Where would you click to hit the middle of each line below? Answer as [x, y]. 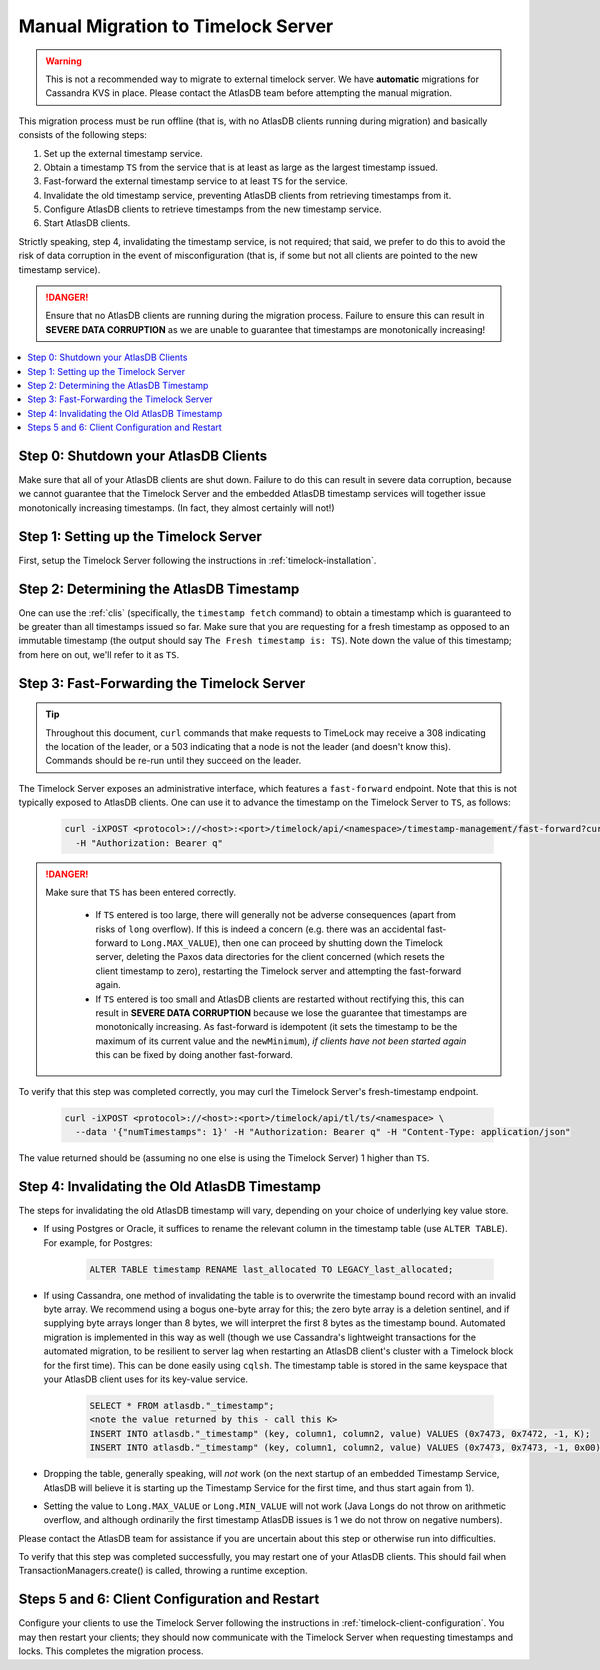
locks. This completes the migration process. [111, 1651]
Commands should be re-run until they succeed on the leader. [173, 761]
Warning [63, 61]
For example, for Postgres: [98, 1242]
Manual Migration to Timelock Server [176, 26]
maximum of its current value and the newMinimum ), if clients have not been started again [281, 1041]
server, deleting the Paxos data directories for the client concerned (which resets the [270, 957]
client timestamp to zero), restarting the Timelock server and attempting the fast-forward [278, 971]
